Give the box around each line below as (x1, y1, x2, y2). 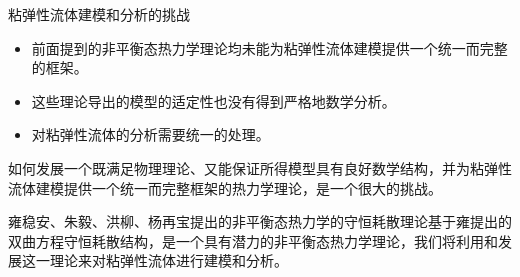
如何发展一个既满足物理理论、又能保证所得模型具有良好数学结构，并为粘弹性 (8, 157, 512, 178)
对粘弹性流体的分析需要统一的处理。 (31, 124, 270, 145)
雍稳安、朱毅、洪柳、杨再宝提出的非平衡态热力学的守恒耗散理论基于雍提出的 (8, 211, 512, 232)
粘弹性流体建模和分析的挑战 (8, 4, 190, 24)
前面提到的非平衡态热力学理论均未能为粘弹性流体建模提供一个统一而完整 (31, 37, 508, 58)
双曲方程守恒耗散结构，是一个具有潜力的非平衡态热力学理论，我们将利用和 (8, 230, 498, 251)
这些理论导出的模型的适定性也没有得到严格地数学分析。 (31, 90, 396, 111)
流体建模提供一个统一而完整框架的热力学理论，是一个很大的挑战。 (8, 177, 442, 198)
